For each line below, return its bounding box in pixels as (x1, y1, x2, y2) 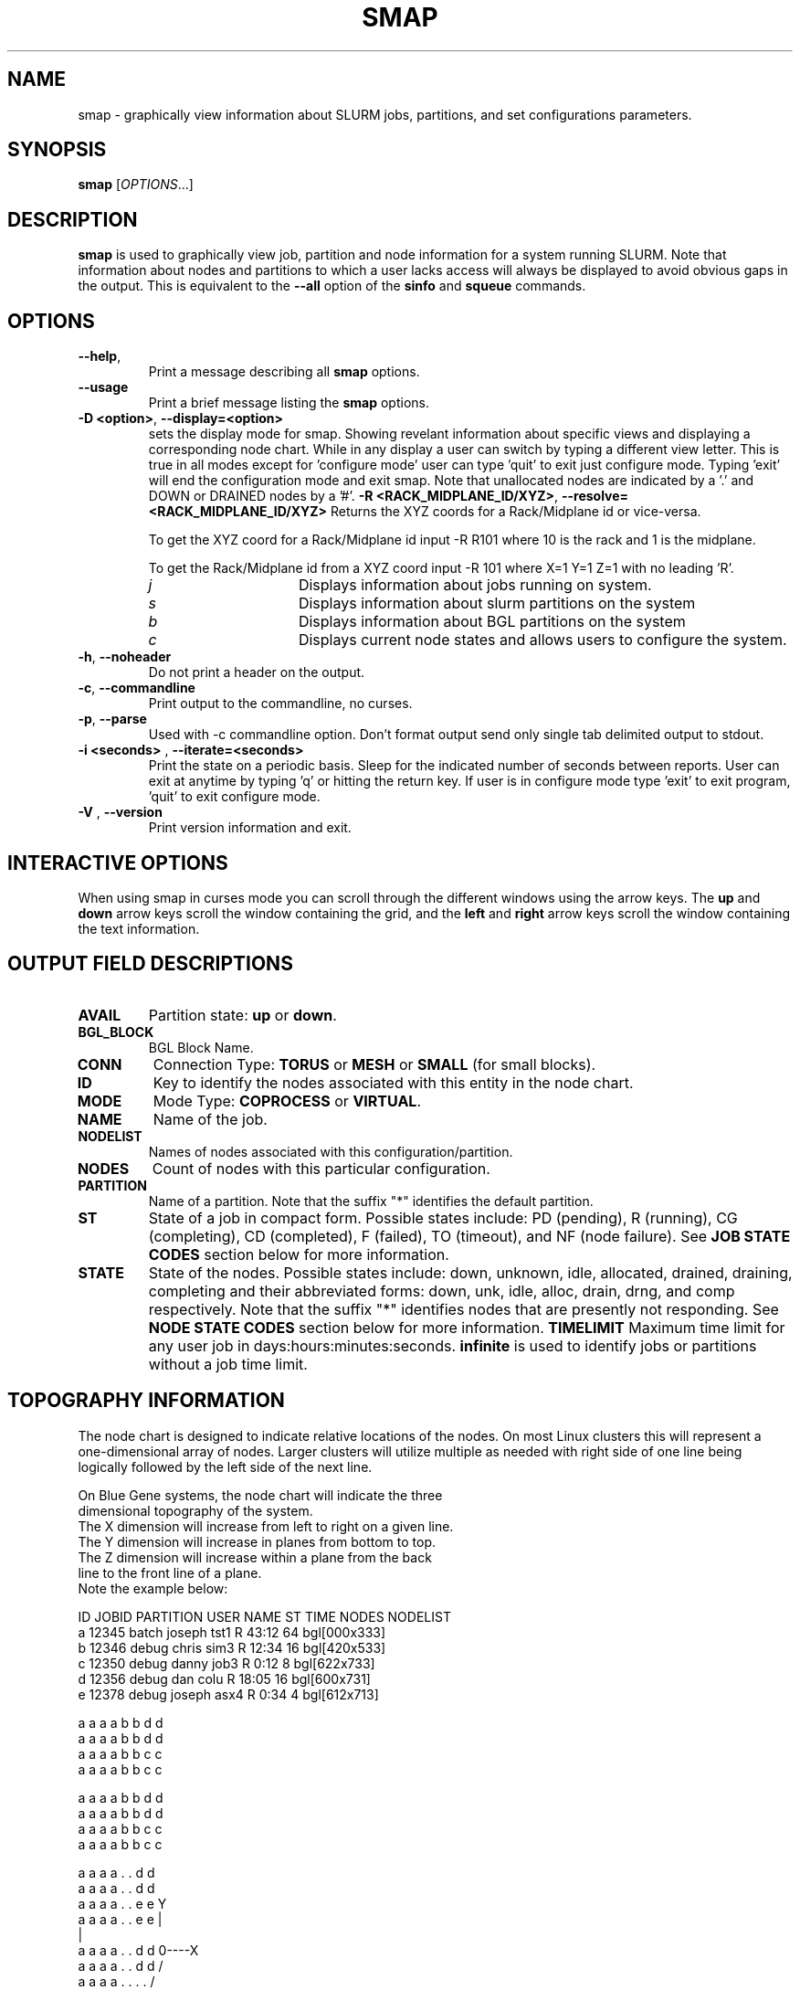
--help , (78, 348, 121, 365)
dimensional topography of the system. (78, 1502, 313, 1519)
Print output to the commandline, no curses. (148, 695, 413, 712)
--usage (78, 379, 129, 396)
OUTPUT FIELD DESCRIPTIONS (7, 952, 293, 976)
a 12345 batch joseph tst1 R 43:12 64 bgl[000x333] (78, 1624, 386, 1640)
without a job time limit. (148, 1354, 308, 1373)
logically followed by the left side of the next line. (78, 1458, 373, 1475)
